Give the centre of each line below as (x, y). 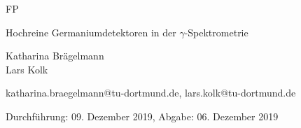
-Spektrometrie (216, 32)
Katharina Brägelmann (55, 56)
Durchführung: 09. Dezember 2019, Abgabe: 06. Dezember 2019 (142, 116)
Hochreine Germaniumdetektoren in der (91, 32)
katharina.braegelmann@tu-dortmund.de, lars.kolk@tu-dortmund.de (151, 93)
